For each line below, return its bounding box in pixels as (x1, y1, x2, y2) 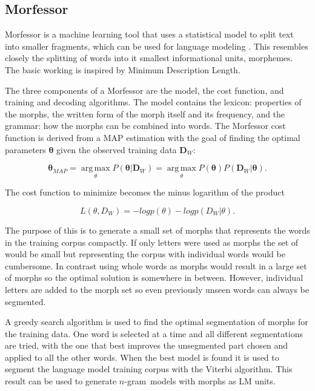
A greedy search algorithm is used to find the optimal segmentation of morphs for (5, 315, 308, 328)
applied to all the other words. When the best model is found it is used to (5, 350, 279, 363)
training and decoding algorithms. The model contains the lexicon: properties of (5, 96, 302, 108)
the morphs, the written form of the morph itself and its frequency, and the (5, 107, 285, 120)
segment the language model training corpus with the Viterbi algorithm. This (5, 363, 293, 375)
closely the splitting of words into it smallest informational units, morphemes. (5, 51, 293, 64)
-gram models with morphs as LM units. (124, 375, 276, 387)
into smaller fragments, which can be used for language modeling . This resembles (5, 39, 308, 52)
